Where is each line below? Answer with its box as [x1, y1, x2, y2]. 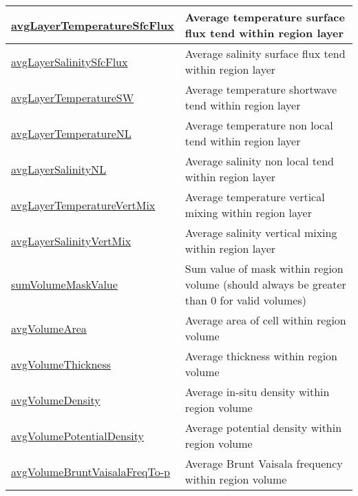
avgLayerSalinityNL [11, 161, 107, 177]
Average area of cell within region [185, 312, 346, 328]
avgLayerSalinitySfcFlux [11, 53, 128, 70]
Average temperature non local [185, 117, 333, 133]
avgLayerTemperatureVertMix [11, 196, 156, 213]
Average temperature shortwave [185, 81, 337, 97]
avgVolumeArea [11, 320, 87, 336]
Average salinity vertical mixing [185, 225, 337, 240]
